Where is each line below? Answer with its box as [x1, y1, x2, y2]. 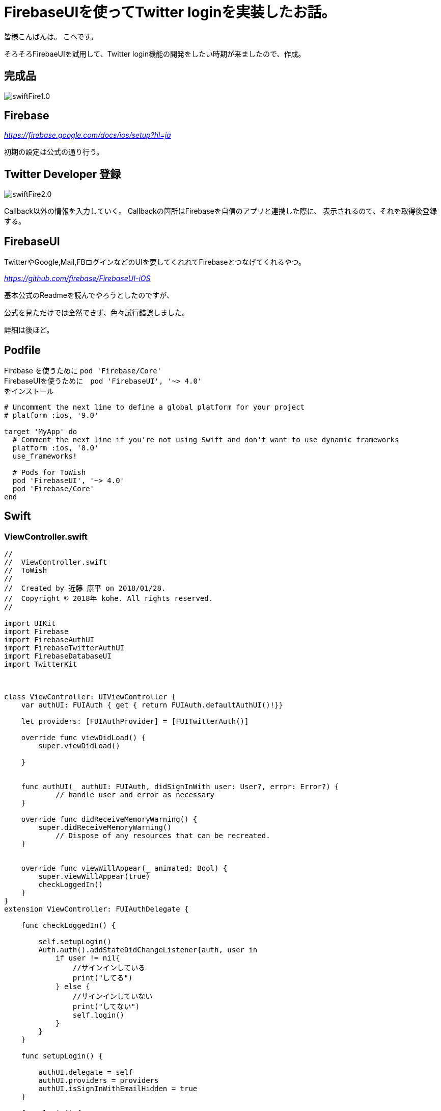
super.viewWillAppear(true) [38, 872, 150, 881]
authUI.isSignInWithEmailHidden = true [38, 1084, 198, 1093]
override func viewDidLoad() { [21, 734, 146, 742]
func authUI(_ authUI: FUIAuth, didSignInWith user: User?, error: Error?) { [21, 782, 339, 791]
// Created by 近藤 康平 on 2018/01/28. [4, 584, 166, 593]
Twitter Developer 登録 [4, 167, 121, 181]
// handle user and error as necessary [56, 791, 215, 799]
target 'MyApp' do [4, 427, 77, 436]
